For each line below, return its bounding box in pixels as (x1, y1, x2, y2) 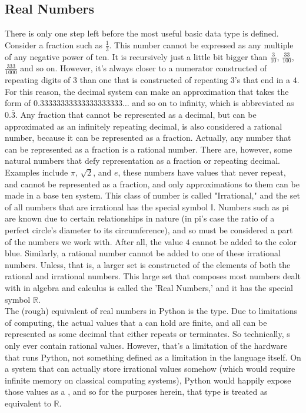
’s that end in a (234, 74, 291, 86)
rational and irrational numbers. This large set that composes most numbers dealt (5, 270, 301, 282)
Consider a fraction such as (5, 38, 102, 51)
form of (5, 97, 31, 109)
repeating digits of (5, 74, 71, 86)
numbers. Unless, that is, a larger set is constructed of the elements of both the (5, 258, 291, 270)
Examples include (5, 166, 68, 179)
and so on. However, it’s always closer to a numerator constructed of (20, 62, 267, 74)
